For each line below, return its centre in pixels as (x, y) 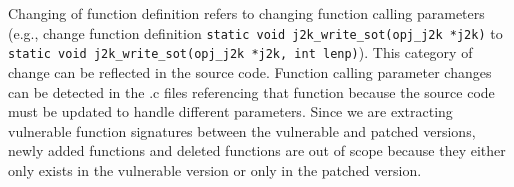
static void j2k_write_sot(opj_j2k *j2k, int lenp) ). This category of (240, 52)
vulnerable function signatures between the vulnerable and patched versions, (242, 130)
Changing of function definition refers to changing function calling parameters (246, 13)
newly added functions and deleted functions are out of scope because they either (257, 150)
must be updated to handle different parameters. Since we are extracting (230, 111)
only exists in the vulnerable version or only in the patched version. (215, 169)
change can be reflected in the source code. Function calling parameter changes (250, 71)
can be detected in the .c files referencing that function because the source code (251, 91)
